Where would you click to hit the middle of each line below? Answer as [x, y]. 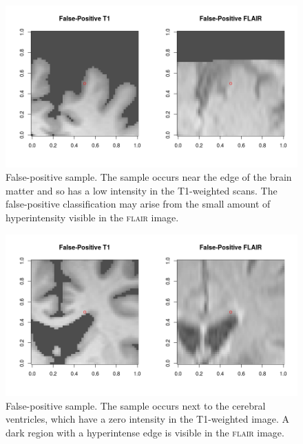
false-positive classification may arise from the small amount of [138, 204]
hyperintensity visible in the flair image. [92, 217]
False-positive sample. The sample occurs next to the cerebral [136, 405]
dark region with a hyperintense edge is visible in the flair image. [145, 432]
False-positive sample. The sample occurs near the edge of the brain [149, 177]
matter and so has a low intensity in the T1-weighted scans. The [142, 190]
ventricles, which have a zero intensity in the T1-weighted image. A [148, 419]
